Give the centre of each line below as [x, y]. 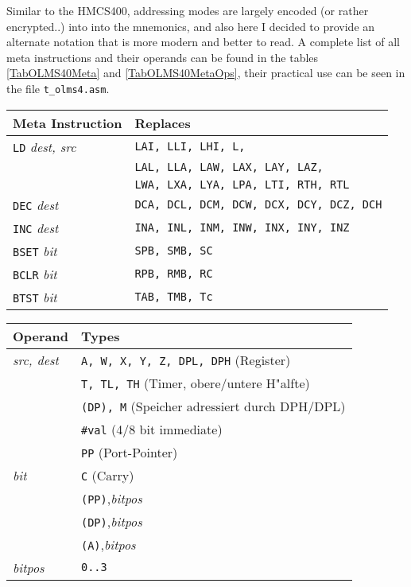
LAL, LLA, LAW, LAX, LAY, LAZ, [229, 167]
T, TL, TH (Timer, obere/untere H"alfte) [195, 383]
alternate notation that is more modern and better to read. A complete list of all [204, 42]
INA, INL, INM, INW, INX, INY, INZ [242, 228]
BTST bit [35, 297]
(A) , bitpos [108, 544]
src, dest [36, 360]
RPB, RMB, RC [174, 274]
